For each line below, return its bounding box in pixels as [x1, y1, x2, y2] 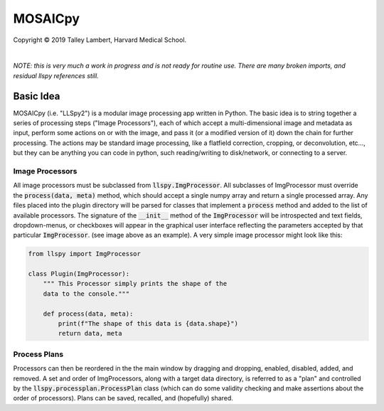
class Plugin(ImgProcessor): [28, 270, 130, 278]
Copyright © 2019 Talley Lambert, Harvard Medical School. [13, 36, 187, 44]
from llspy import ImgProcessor [28, 250, 142, 258]
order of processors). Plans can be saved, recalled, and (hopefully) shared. [13, 394, 234, 402]
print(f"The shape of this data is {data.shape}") [58, 320, 238, 327]
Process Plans [13, 349, 64, 359]
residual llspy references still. [13, 71, 99, 80]
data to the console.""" [43, 289, 130, 298]
